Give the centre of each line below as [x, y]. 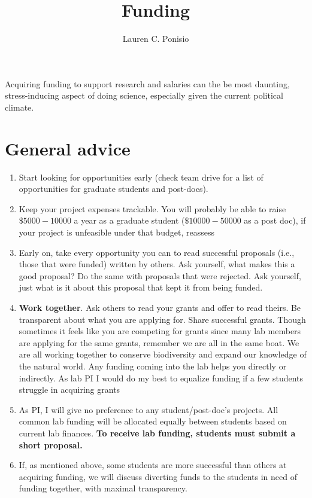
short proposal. [51, 444]
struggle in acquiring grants [69, 389]
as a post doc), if [275, 220]
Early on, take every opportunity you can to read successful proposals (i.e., [157, 252]
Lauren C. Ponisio [156, 39]
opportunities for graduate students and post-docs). [113, 189]
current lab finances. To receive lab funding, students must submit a [157, 433]
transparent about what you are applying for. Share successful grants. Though [162, 319]
